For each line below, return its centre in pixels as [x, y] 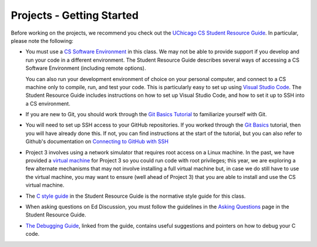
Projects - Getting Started [75, 15]
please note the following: [42, 40]
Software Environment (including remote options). [86, 68]
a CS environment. [48, 103]
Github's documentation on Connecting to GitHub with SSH [97, 141]
